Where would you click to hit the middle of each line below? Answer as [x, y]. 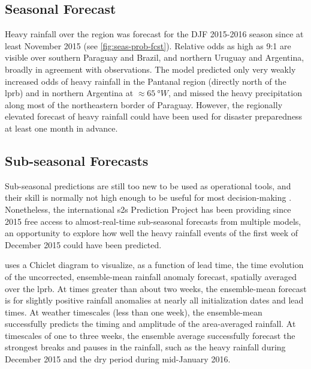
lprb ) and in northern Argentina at [69, 93]
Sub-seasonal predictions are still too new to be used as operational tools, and [148, 185]
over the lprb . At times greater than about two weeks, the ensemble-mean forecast [156, 288]
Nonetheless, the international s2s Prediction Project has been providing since [148, 209]
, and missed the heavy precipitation [235, 93]
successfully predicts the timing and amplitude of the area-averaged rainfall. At [150, 324]
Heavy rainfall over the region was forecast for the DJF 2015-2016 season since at [154, 34]
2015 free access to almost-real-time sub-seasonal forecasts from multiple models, [153, 221]
